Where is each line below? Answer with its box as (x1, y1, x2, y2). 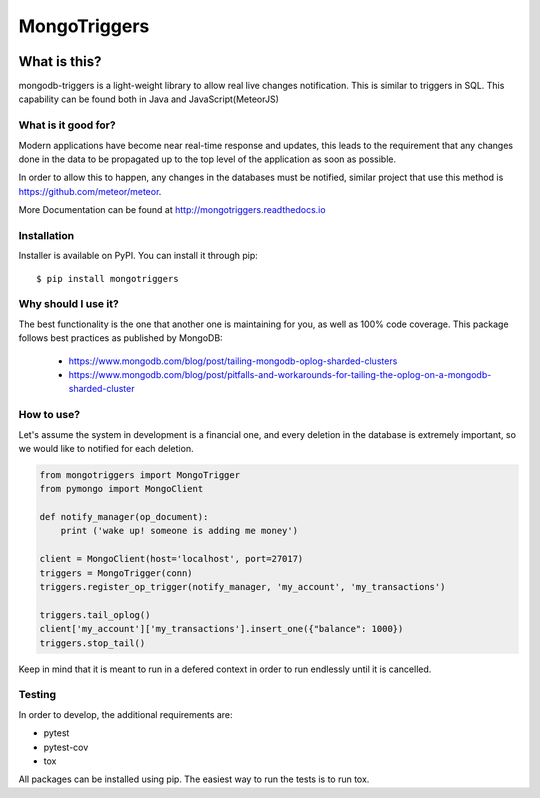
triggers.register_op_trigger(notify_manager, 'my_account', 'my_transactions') (39, 581, 446, 593)
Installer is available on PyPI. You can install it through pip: (18, 250, 259, 262)
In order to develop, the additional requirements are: (18, 708, 234, 720)
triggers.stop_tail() (39, 637, 146, 649)
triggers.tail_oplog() (39, 609, 151, 620)
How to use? (18, 408, 80, 422)
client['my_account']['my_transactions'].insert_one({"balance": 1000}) (39, 623, 404, 635)
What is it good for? (18, 118, 116, 132)
